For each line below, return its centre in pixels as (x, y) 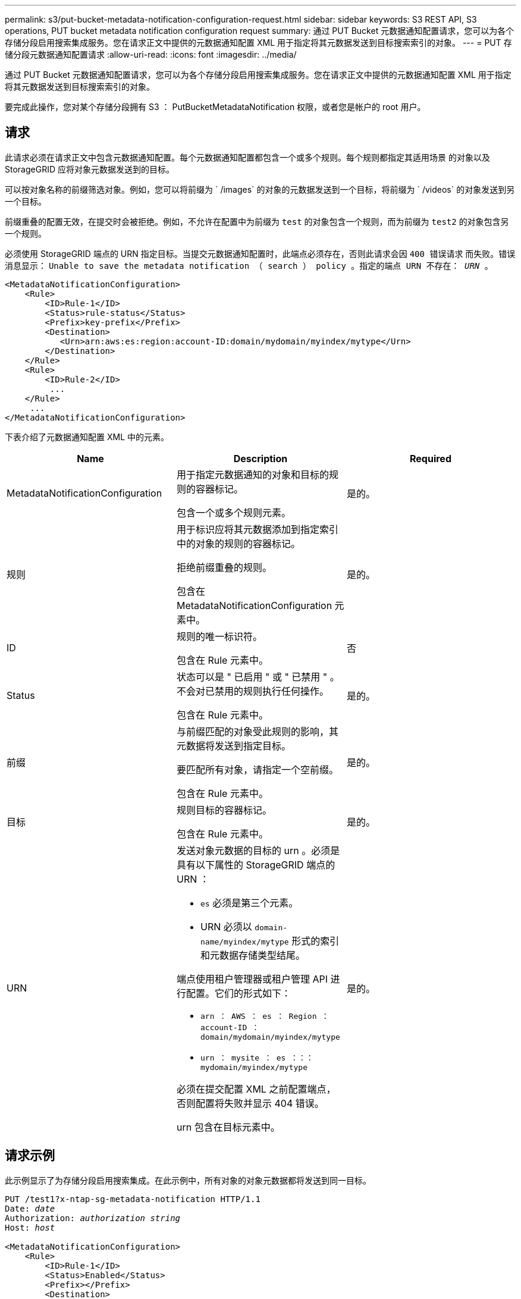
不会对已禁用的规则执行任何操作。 (252, 691)
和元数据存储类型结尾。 (252, 955)
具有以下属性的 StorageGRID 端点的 (256, 865)
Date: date (30, 1208)
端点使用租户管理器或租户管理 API (252, 979)
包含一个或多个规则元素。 (233, 512)
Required (431, 458)
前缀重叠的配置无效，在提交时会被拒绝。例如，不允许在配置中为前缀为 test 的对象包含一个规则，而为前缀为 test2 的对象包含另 (257, 221)
